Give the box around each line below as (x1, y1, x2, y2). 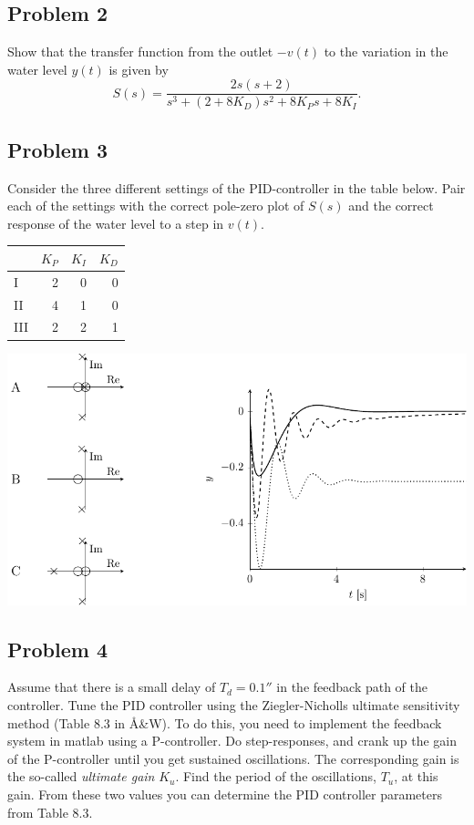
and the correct (348, 196, 434, 215)
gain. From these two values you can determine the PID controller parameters (7, 784, 443, 803)
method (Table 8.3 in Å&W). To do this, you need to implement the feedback (7, 713, 442, 732)
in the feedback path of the (276, 677, 428, 696)
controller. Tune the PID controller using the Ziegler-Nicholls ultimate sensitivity (7, 695, 460, 714)
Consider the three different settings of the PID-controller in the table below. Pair (7, 178, 466, 197)
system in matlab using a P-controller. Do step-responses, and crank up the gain (7, 731, 458, 750)
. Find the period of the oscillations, (175, 767, 376, 786)
